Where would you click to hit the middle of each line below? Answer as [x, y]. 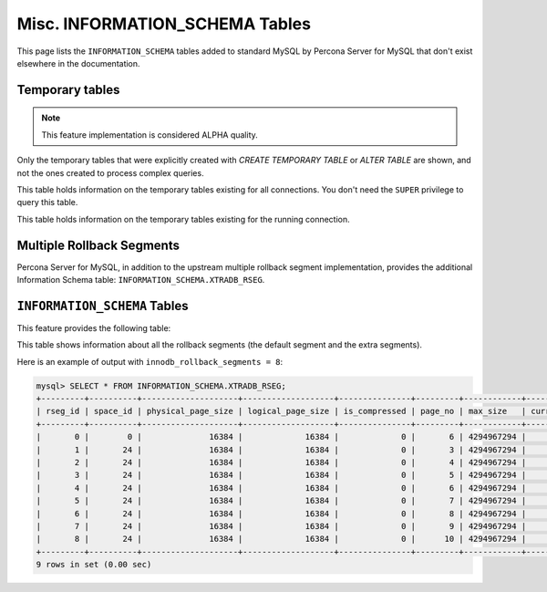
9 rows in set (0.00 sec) [94, 565]
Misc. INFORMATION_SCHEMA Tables [164, 24]
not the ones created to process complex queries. [110, 172]
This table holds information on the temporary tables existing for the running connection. [183, 219]
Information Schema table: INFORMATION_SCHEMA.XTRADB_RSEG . [141, 279]
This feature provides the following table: [94, 327]
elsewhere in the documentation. [78, 63]
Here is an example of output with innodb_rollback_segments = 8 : [150, 361]
